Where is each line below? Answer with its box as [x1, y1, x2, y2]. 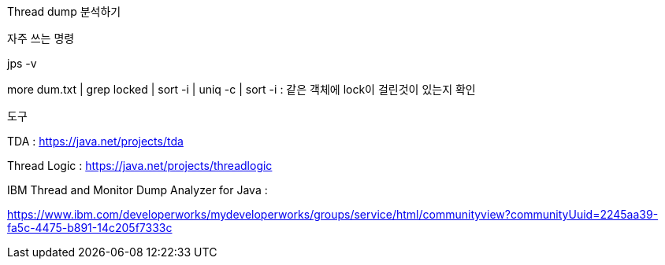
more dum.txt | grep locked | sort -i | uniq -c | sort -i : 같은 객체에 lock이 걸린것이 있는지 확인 [7, 83, 476, 96]
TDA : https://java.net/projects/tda [7, 134, 184, 148]
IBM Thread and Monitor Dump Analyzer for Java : [7, 183, 268, 197]
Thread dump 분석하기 [7, 5, 121, 18]
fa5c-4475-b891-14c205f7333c [7, 221, 173, 234]
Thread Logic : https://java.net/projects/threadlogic [7, 159, 273, 172]
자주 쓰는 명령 [7, 31, 75, 45]
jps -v [7, 57, 37, 70]
